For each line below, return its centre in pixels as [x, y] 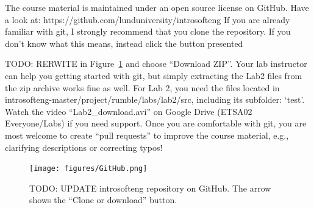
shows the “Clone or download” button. [103, 200]
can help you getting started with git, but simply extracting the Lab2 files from [154, 75]
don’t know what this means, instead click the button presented [124, 43]
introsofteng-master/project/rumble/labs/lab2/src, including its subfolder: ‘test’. [155, 99]
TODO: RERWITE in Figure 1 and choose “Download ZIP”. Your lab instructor [156, 64]
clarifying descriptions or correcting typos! [84, 147]
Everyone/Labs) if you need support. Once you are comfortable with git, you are [156, 123]
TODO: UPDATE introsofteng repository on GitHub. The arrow [150, 188]
